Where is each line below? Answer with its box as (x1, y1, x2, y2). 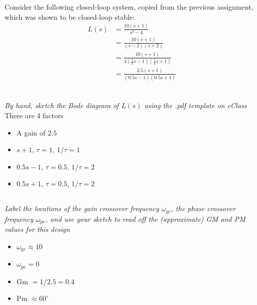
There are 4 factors (5, 110, 64, 120)
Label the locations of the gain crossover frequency (5, 203, 159, 214)
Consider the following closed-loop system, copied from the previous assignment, (5, 2, 253, 12)
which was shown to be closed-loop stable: (5, 11, 135, 22)
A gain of (16, 127, 46, 138)
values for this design (5, 224, 70, 234)
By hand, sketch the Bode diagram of (5, 100, 119, 111)
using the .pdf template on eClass (144, 100, 247, 111)
